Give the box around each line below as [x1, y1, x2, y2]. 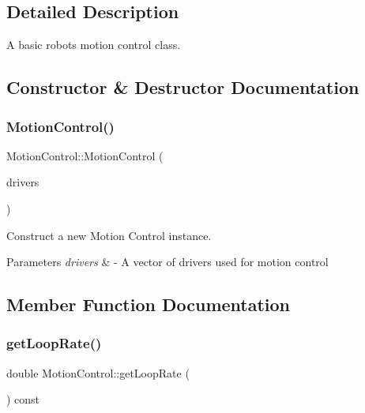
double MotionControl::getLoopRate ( [6, 364, 190, 381]
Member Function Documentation [6, 292, 291, 317]
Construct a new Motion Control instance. [6, 227, 212, 243]
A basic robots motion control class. [6, 36, 181, 53]
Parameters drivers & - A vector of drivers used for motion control [6, 253, 329, 270]
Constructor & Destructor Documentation [6, 75, 359, 99]
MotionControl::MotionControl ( [6, 147, 164, 163]
